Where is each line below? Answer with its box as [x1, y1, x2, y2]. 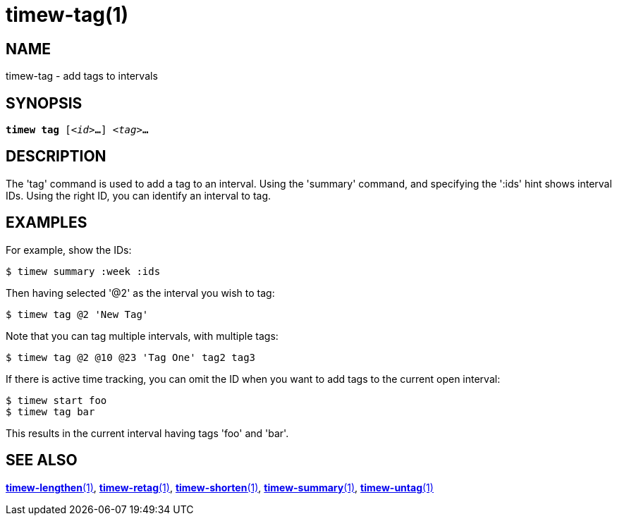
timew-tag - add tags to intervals [6, 70, 158, 82]
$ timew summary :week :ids [6, 265, 161, 277]
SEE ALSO [6, 451, 78, 470]
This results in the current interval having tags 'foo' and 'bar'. [6, 427, 289, 439]
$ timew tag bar [6, 405, 95, 417]
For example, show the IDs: [6, 243, 132, 256]
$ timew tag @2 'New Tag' [6, 308, 149, 320]
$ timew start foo [6, 394, 107, 406]
